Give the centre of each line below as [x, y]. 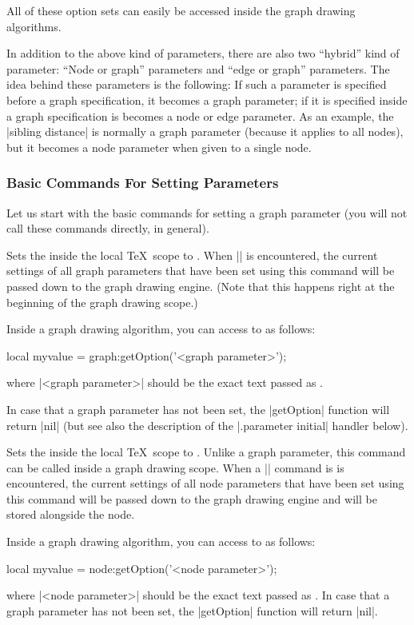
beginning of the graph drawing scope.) [102, 302]
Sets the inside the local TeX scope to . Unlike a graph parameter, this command [206, 452]
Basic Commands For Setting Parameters [143, 183]
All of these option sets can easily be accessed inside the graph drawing [181, 10]
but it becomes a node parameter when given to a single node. [159, 147]
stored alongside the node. [71, 514]
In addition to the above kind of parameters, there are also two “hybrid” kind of [203, 53]
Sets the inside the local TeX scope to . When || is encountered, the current [192, 255]
